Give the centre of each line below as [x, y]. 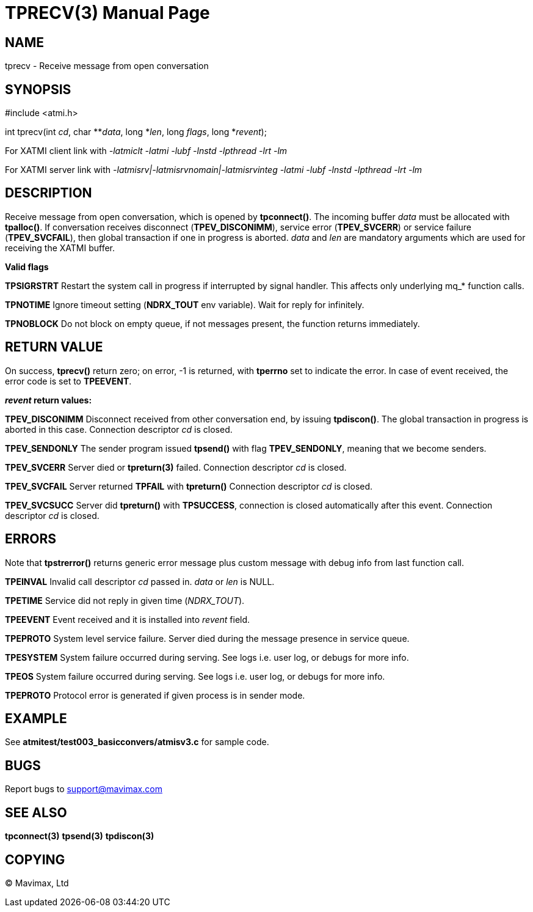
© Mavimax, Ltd [37, 883]
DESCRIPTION [49, 193]
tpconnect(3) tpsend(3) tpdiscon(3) [80, 836]
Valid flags [27, 267]
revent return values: [49, 400]
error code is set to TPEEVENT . [68, 381]
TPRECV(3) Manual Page [107, 13]
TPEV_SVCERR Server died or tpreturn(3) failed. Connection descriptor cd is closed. [176, 467]
